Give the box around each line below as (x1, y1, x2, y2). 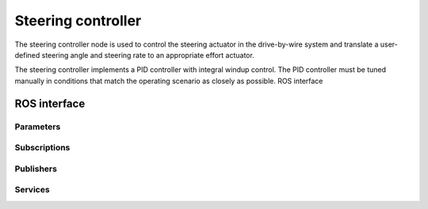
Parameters (14, 121, 61, 132)
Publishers (14, 163, 57, 174)
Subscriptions (14, 142, 71, 154)
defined (14, 50, 40, 59)
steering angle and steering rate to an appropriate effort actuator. (41, 50, 255, 59)
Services (14, 184, 51, 196)
